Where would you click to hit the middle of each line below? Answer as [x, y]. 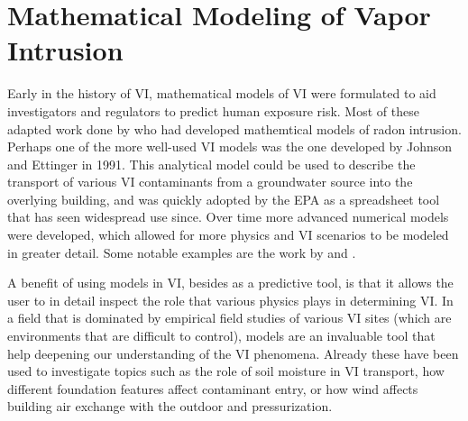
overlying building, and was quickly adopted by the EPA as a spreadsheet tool [224, 199]
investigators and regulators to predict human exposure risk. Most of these [213, 110]
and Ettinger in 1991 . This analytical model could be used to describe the [211, 164]
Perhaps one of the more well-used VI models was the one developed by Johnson [230, 146]
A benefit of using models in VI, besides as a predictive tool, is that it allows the [230, 283]
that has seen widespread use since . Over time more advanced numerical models [228, 217]
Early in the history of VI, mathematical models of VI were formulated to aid [222, 93]
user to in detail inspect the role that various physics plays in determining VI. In [230, 300]
